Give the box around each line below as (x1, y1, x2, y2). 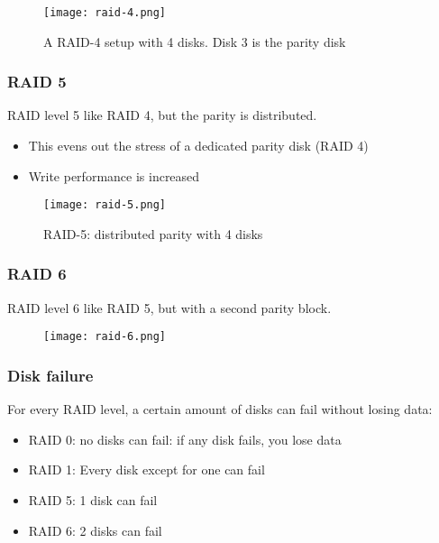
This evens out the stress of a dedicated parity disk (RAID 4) (28, 136, 369, 155)
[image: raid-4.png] (43, 6, 167, 19)
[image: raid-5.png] (43, 198, 167, 212)
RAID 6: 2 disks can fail (28, 520, 162, 539)
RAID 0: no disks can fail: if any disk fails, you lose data (28, 429, 342, 448)
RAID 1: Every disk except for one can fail (28, 460, 265, 479)
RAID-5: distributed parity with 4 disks (43, 224, 263, 243)
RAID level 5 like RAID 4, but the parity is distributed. (7, 106, 317, 124)
